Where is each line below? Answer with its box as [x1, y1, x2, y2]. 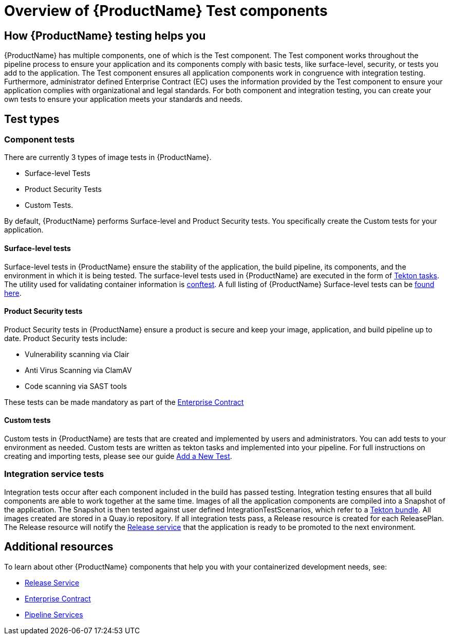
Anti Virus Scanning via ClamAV [25, 365, 132, 375]
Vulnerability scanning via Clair [25, 349, 129, 359]
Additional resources [4, 540, 114, 554]
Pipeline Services [25, 610, 83, 619]
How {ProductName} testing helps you [4, 29, 206, 42]
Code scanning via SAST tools [25, 381, 127, 390]
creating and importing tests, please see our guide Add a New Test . [4, 452, 232, 461]
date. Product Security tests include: [4, 333, 127, 343]
